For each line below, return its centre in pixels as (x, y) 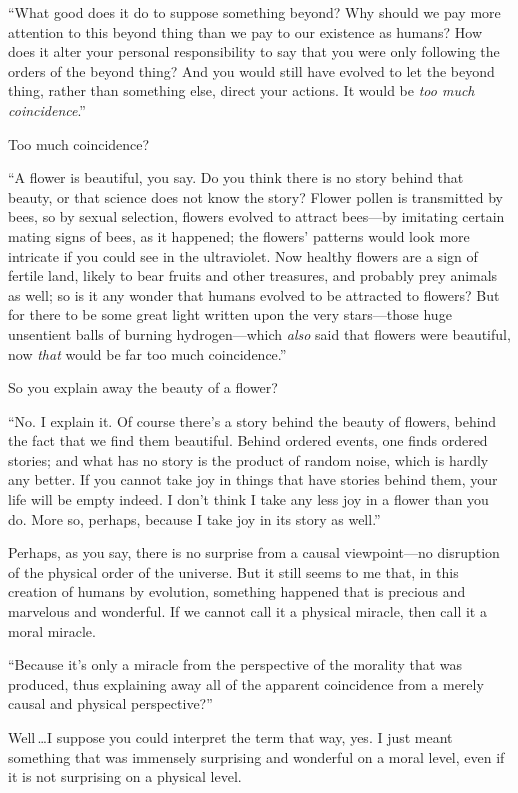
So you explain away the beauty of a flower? (143, 387)
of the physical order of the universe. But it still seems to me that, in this (233, 571)
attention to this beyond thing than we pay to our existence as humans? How (245, 31)
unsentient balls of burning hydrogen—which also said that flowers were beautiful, (259, 333)
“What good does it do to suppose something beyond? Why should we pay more (254, 12)
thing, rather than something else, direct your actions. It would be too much (241, 90)
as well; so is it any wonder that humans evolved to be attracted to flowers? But (254, 294)
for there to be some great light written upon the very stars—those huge (230, 314)
